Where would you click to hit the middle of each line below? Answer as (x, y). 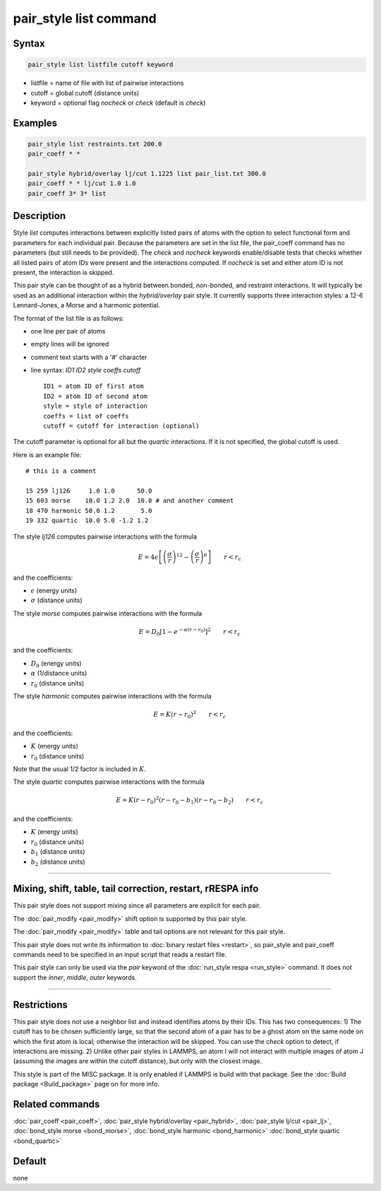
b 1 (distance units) (58, 852)
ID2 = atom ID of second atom (96, 396)
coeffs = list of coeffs (86, 416)
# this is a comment (61, 471)
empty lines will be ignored (70, 344)
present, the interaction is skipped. (64, 272)
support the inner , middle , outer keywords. (75, 977)
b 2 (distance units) (58, 862)
